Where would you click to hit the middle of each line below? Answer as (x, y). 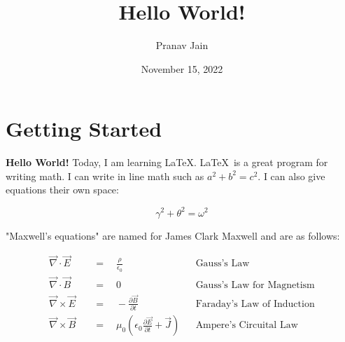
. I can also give (291, 176)
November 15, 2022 (182, 68)
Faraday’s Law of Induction (255, 304)
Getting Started (84, 129)
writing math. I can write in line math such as (105, 176)
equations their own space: (62, 190)
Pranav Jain (182, 45)
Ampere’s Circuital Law (247, 326)
